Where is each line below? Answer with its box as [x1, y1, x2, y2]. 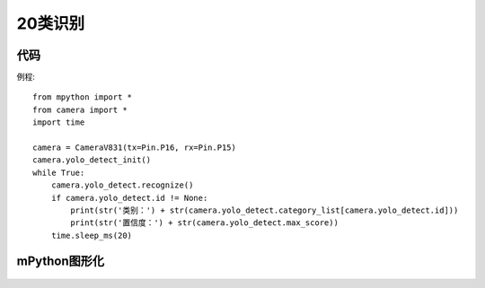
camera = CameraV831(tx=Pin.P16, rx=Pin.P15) [32, 143, 237, 153]
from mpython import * [32, 92, 133, 102]
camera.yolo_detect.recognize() [50, 180, 194, 190]
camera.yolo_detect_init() [32, 155, 152, 165]
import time [32, 118, 85, 127]
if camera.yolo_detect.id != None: [50, 193, 208, 203]
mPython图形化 [16, 253, 105, 268]
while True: [32, 167, 85, 178]
